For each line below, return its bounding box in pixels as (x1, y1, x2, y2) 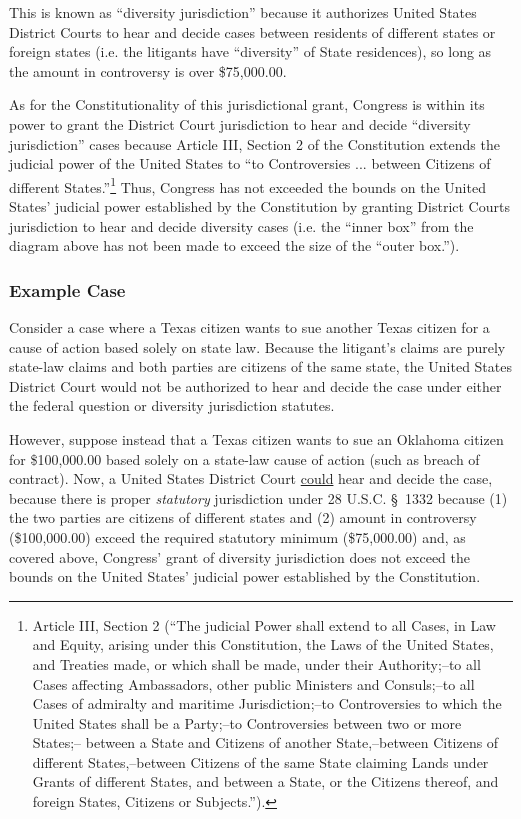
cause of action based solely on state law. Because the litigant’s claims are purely (9, 336, 506, 357)
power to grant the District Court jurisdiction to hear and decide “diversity (9, 113, 471, 134)
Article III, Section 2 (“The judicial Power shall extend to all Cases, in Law (32, 614, 496, 635)
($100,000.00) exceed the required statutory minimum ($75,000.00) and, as (9, 526, 466, 547)
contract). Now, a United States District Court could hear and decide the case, (9, 468, 493, 489)
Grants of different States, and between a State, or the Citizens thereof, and (32, 771, 499, 792)
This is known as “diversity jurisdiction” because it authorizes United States (9, 2, 477, 22)
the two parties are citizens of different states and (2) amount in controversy (9, 507, 477, 528)
